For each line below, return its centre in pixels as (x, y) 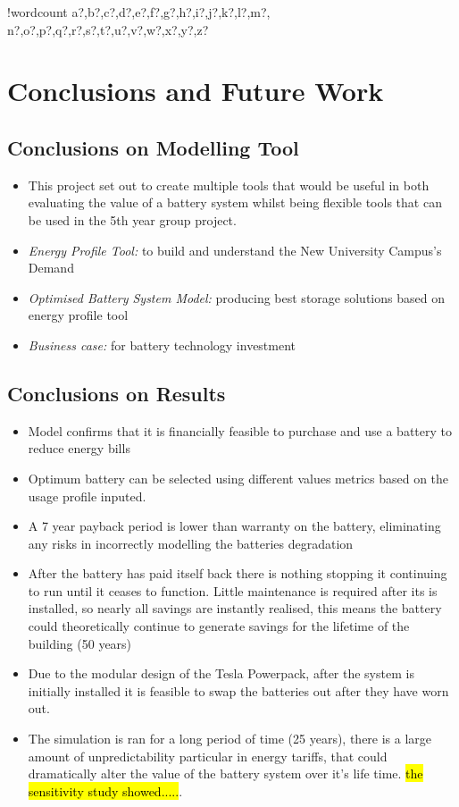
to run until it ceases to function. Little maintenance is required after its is (233, 590)
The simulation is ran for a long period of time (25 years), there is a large (230, 739)
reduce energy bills (79, 448)
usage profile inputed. (87, 496)
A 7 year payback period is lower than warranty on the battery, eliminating (234, 526)
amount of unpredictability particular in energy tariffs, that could (208, 756)
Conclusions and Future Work (196, 91)
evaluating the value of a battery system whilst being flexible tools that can (235, 202)
